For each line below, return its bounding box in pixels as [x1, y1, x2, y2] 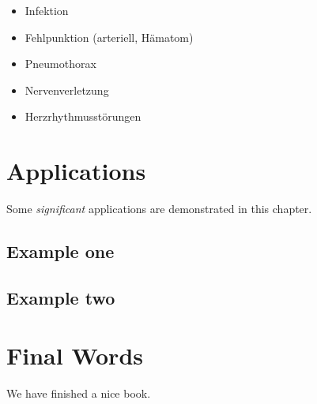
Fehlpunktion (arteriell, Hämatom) [25, 28, 194, 45]
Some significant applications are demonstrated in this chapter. [6, 200, 312, 217]
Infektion [25, 2, 69, 18]
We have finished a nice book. [6, 385, 151, 402]
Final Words [6, 339, 143, 372]
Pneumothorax [25, 55, 96, 72]
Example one [6, 239, 115, 264]
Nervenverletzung [25, 81, 109, 98]
